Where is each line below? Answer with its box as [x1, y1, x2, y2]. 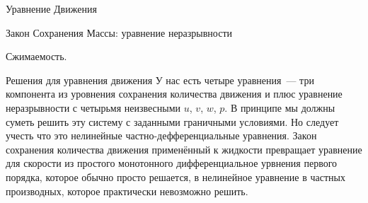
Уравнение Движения [6, 1, 97, 16]
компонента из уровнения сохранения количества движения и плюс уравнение [6, 86, 343, 101]
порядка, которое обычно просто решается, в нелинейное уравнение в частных [6, 169, 345, 184]
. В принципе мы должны [224, 100, 335, 115]
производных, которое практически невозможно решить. [6, 183, 248, 198]
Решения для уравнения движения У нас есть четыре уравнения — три [6, 72, 314, 87]
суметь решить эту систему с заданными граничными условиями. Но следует [6, 114, 339, 129]
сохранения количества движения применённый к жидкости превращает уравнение [6, 141, 362, 156]
